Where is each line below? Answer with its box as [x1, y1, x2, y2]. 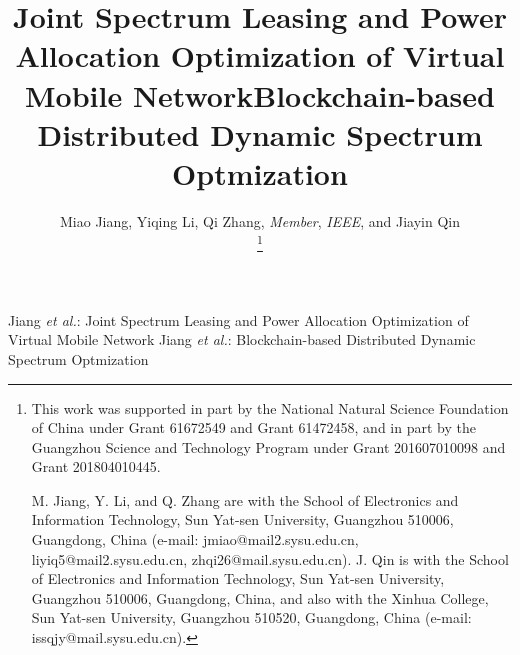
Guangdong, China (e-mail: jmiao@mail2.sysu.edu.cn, [31, 529, 359, 550]
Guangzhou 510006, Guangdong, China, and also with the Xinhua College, [31, 587, 489, 608]
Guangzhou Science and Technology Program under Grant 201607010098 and [31, 436, 506, 457]
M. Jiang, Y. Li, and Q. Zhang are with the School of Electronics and [31, 489, 459, 510]
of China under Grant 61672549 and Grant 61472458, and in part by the [31, 417, 476, 438]
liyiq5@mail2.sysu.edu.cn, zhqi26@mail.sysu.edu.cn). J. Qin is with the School [31, 548, 509, 569]
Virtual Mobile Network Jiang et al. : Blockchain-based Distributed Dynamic [8, 329, 476, 350]
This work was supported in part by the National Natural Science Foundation [31, 397, 509, 418]
